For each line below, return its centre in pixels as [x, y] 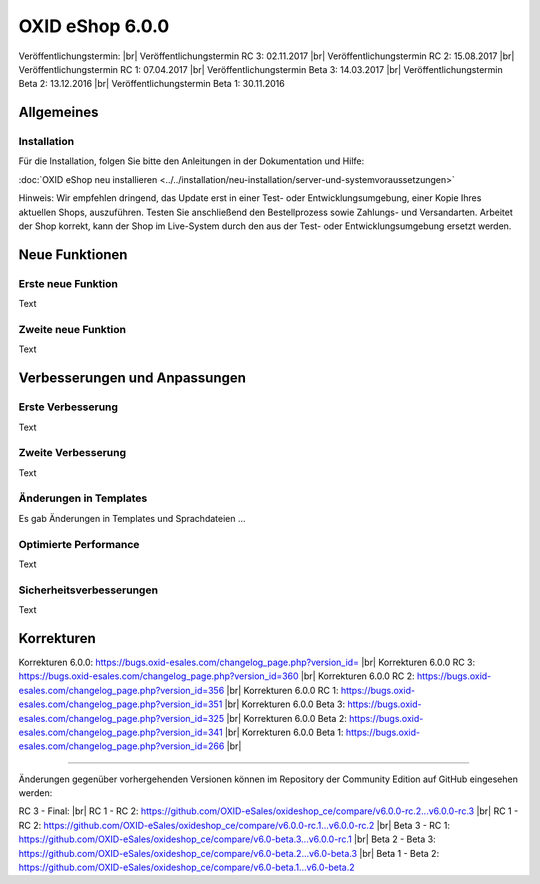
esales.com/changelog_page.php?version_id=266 [121, 746]
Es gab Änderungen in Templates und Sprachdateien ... [132, 518]
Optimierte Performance [79, 544]
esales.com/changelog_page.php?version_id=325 [121, 718]
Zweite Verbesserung [72, 453]
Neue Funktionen [73, 254]
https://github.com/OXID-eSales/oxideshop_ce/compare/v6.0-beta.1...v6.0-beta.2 [186, 867]
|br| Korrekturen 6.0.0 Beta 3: [285, 704]
